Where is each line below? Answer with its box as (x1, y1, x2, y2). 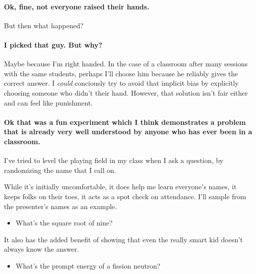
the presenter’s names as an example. (4, 201, 117, 211)
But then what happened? (4, 20, 84, 30)
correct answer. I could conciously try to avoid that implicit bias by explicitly (4, 78, 239, 88)
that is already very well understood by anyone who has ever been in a (4, 126, 253, 137)
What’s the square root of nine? (15, 218, 113, 228)
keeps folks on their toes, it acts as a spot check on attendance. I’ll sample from (4, 191, 246, 201)
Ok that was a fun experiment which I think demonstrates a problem (4, 116, 246, 127)
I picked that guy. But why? (4, 39, 103, 50)
